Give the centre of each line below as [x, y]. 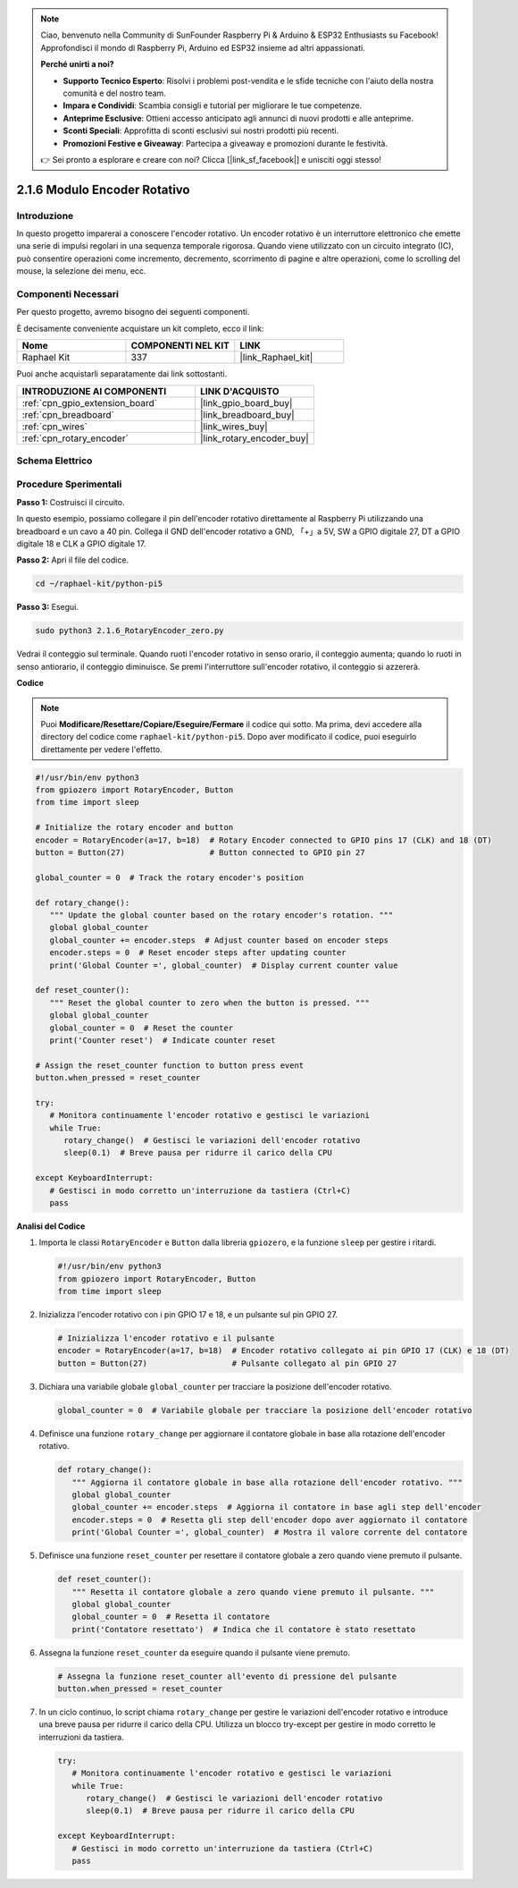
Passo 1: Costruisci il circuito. [71, 502]
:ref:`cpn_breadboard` [68, 414]
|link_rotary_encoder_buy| [255, 438]
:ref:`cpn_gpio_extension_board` [90, 402]
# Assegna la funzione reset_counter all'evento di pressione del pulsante [227, 1676]
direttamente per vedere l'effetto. [101, 749]
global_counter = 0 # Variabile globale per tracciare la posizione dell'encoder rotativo [265, 1410]
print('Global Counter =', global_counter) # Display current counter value [224, 965]
